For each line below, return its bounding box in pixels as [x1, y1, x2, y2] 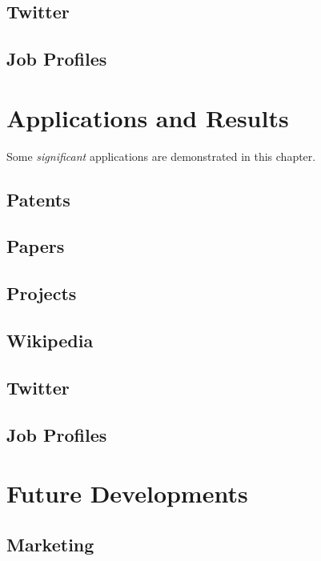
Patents [6, 186, 70, 211]
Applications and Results [6, 101, 289, 134]
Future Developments [6, 477, 248, 510]
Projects [6, 281, 77, 306]
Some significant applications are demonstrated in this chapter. [6, 147, 316, 164]
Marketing [6, 531, 94, 556]
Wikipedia [6, 328, 94, 353]
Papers [6, 234, 65, 258]
